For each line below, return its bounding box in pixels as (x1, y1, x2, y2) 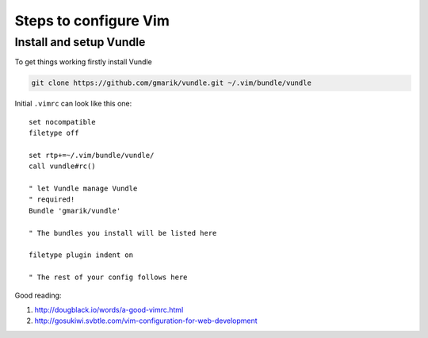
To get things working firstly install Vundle (14, 57, 152, 67)
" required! (29, 195, 75, 204)
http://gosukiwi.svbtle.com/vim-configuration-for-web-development (34, 316, 258, 325)
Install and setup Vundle (14, 35, 146, 49)
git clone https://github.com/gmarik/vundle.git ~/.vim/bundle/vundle (31, 79, 312, 87)
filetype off (29, 129, 79, 138)
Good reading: (14, 290, 62, 300)
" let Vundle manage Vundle (29, 184, 138, 194)
